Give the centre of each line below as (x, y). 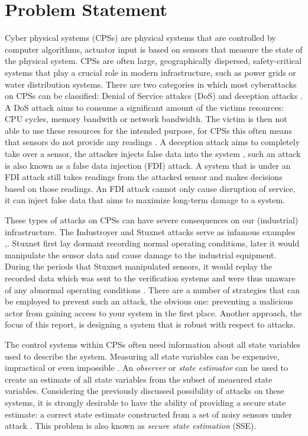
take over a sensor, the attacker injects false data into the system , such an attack (153, 154)
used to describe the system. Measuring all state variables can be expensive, (142, 356)
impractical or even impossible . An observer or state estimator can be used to (147, 368)
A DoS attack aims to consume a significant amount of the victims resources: (145, 107)
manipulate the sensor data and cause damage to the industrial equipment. (141, 254)
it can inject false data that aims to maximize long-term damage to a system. (145, 200)
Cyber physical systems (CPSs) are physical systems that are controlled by (140, 38)
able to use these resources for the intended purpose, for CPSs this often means (148, 130)
